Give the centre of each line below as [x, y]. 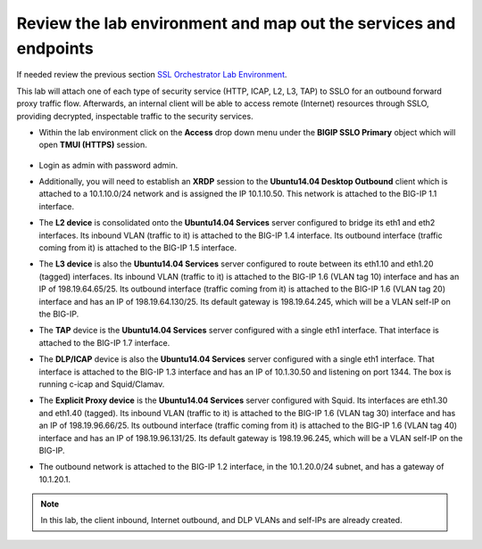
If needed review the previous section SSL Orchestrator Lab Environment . [152, 75]
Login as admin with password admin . [108, 165]
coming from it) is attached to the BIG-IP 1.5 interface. [138, 248]
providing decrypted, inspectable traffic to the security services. [135, 116]
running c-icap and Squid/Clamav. [102, 384]
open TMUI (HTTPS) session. [93, 145]
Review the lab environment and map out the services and [236, 23]
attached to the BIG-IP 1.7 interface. [104, 342]
